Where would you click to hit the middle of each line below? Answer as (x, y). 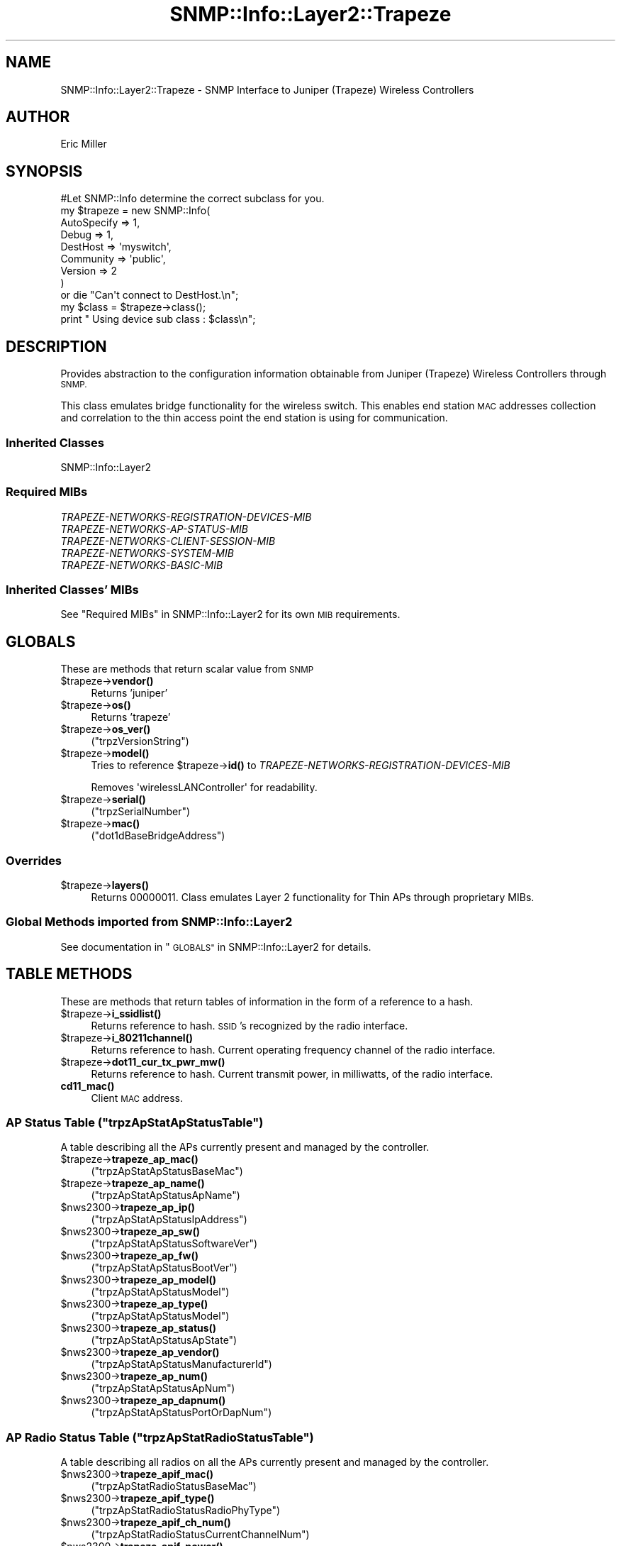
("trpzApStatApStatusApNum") (163, 1388)
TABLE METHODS (69, 974)
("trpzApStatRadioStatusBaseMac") (174, 1486)
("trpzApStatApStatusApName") (166, 1196)
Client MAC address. (137, 1098)
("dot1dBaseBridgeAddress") (158, 836)
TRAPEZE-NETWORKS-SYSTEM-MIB (147, 553)
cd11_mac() (88, 1086)
